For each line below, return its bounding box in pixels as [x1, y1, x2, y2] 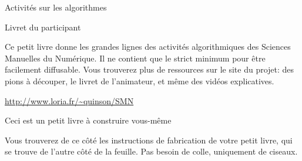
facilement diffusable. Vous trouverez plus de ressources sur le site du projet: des [5, 63, 294, 76]
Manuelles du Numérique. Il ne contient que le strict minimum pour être [5, 52, 266, 64]
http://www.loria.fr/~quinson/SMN [5, 94, 134, 107]
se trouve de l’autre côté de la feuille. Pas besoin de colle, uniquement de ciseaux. [5, 145, 298, 157]
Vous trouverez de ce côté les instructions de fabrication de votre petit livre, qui [5, 133, 293, 146]
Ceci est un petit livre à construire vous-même [5, 114, 172, 126]
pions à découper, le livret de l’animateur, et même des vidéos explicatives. [5, 74, 274, 87]
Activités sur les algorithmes [5, 1, 107, 13]
